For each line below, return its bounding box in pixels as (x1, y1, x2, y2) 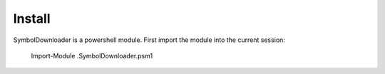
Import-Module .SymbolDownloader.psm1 (31, 51, 153, 60)
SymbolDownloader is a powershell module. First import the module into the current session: (13, 36, 285, 44)
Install (13, 11, 51, 26)
